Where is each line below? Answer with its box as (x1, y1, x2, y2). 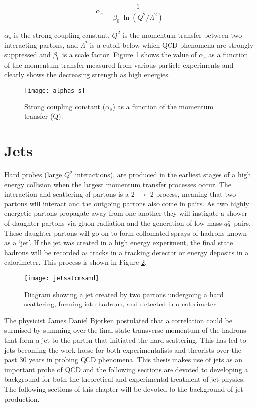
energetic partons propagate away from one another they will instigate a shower (4, 208, 248, 218)
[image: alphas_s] (24, 87, 85, 95)
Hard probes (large (4, 169, 62, 180)
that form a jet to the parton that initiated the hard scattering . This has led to (4, 335, 246, 345)
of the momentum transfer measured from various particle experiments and (4, 59, 234, 70)
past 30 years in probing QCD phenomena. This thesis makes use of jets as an (4, 354, 243, 365)
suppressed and (4, 49, 51, 60)
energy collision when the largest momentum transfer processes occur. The (4, 179, 232, 189)
